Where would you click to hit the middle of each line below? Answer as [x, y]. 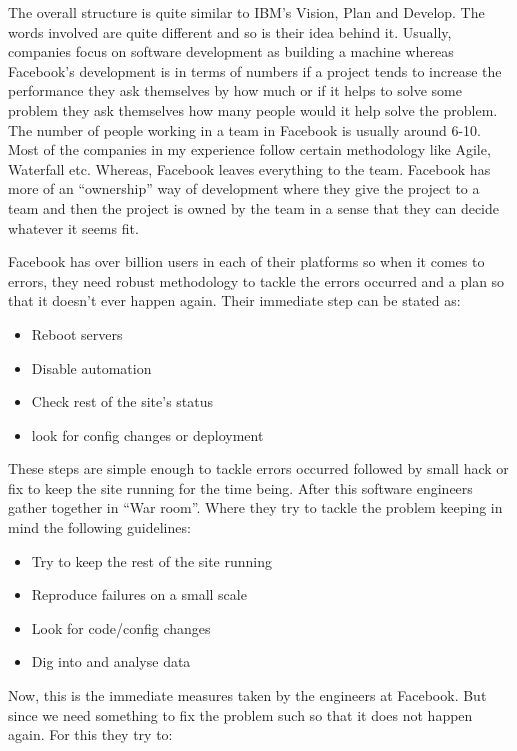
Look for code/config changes [121, 627]
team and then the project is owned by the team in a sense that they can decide [253, 207]
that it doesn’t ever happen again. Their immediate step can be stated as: [234, 300]
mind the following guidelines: [99, 527]
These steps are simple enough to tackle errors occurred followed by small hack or [258, 468]
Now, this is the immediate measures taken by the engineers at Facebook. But [247, 695]
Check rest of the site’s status [122, 401]
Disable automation [91, 367]
